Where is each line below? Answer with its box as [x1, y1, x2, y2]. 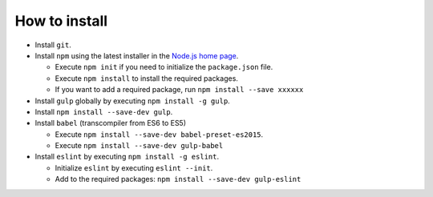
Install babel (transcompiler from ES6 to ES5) [34, 119, 187, 128]
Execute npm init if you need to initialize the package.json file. [55, 62, 273, 72]
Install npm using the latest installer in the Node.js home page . [34, 50, 239, 60]
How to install [14, 12, 108, 30]
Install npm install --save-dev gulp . [34, 107, 173, 116]
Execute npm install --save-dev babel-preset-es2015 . [55, 129, 264, 139]
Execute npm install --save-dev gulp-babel [55, 141, 224, 151]
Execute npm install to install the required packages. [55, 73, 238, 83]
